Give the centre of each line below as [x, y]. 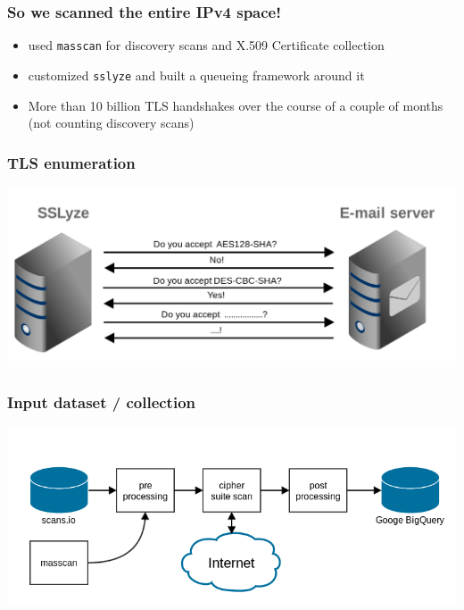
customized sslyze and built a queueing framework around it [196, 75]
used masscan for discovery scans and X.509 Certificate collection [206, 45]
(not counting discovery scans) [111, 123]
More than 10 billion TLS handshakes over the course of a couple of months [236, 105]
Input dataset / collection [102, 401]
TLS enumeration [71, 162]
